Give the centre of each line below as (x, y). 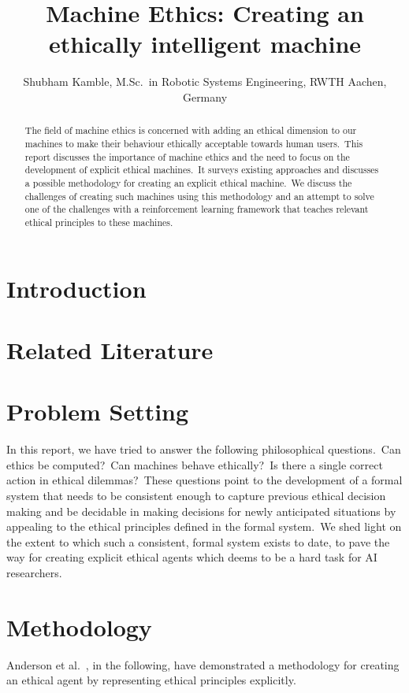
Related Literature (110, 349)
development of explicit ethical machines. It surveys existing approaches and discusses (202, 170)
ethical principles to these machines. (99, 222)
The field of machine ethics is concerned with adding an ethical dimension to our (191, 130)
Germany (205, 96)
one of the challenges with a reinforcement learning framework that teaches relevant (197, 209)
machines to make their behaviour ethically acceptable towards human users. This (194, 143)
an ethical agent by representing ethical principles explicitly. (151, 680)
